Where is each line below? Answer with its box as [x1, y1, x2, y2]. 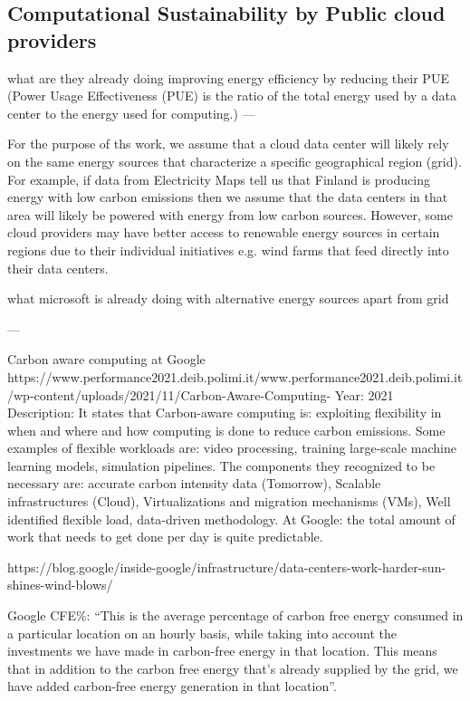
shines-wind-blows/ [7, 575, 113, 594]
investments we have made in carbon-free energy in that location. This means [7, 641, 437, 660]
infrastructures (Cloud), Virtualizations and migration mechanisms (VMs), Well [7, 492, 451, 511]
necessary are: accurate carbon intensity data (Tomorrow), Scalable [7, 474, 381, 493]
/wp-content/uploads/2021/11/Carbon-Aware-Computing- [7, 385, 331, 404]
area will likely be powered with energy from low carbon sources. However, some [7, 205, 453, 224]
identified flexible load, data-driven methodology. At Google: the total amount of [7, 509, 456, 528]
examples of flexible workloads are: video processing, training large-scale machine [7, 438, 457, 457]
